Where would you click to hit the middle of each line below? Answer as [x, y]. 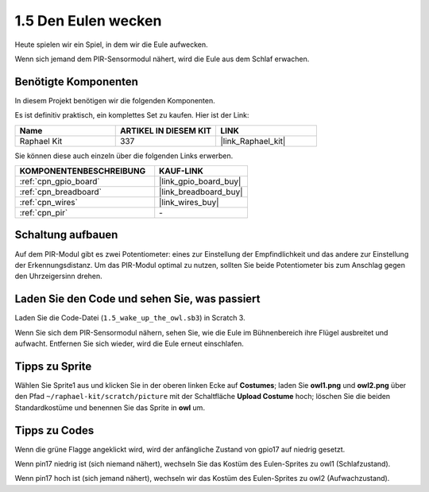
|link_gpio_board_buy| [200, 181]
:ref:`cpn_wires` [49, 203]
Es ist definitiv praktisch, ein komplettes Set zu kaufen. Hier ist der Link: [132, 115]
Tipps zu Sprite [53, 366]
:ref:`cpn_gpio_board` [60, 181]
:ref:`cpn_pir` [44, 213]
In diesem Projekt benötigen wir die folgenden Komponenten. [115, 100]
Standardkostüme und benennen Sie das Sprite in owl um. [110, 407]
